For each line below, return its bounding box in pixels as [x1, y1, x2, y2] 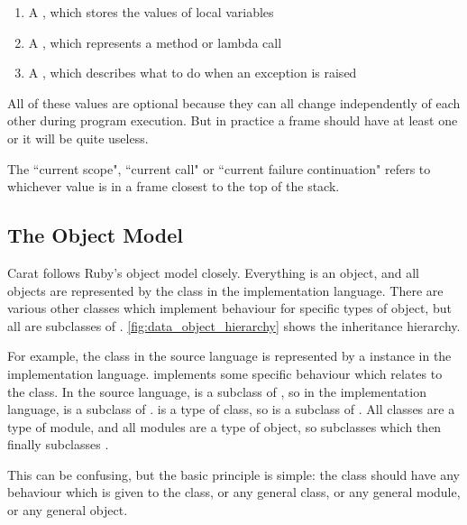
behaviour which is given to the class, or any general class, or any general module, [7, 483, 461, 502]
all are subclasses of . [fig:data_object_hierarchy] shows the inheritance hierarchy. [7, 316, 461, 335]
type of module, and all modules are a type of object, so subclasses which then [7, 417, 442, 436]
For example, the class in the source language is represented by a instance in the [7, 346, 452, 365]
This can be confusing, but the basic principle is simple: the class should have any [7, 465, 460, 484]
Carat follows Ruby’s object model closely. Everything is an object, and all [7, 262, 419, 281]
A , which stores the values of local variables [28, 3, 274, 21]
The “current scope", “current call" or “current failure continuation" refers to [7, 159, 431, 178]
